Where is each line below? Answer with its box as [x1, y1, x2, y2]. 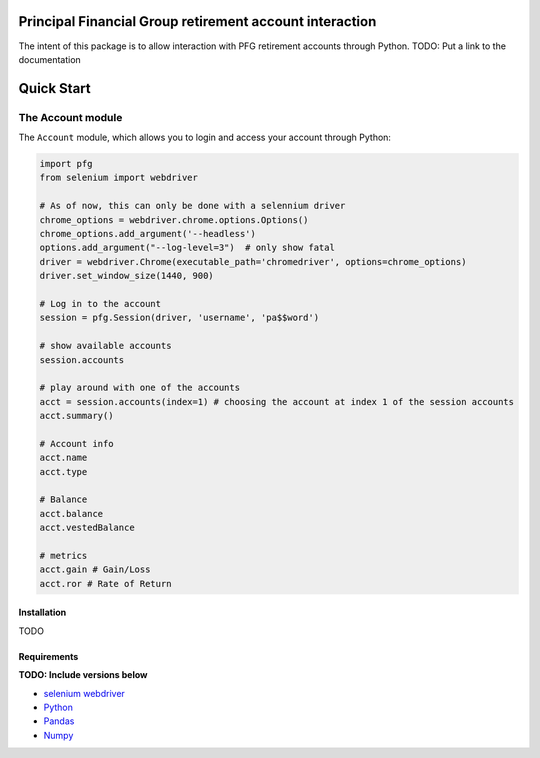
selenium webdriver [43, 687, 125, 699]
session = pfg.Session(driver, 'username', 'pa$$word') [39, 312, 320, 324]
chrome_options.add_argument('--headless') [39, 228, 257, 239]
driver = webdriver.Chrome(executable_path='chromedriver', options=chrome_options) [39, 256, 467, 267]
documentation [18, 53, 82, 65]
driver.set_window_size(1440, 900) [39, 270, 214, 282]
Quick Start [18, 80, 91, 97]
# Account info [39, 438, 114, 449]
